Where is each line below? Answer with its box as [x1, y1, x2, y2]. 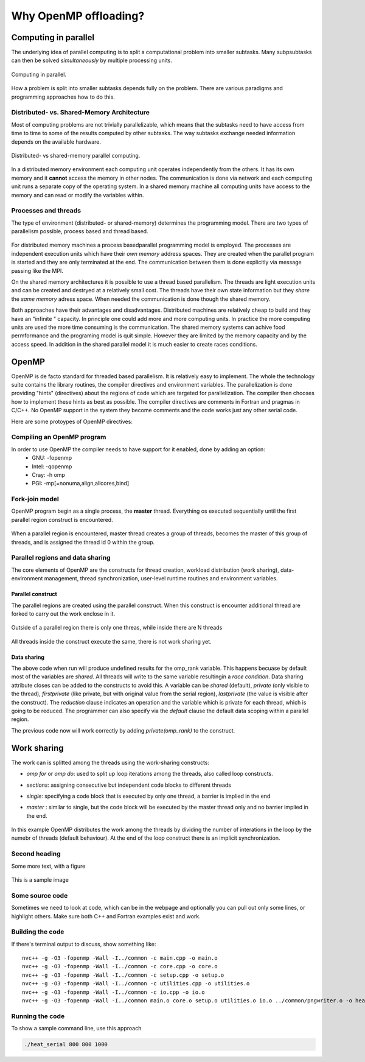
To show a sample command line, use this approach [11, 1025, 142, 1032]
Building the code [11, 927, 64, 936]
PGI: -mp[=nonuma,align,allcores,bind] [32, 480, 130, 487]
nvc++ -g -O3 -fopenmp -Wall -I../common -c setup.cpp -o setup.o [22, 971, 224, 979]
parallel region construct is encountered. [11, 516, 113, 523]
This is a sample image [11, 876, 69, 883]
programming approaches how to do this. [11, 93, 115, 100]
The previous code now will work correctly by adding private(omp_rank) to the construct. [11, 726, 235, 734]
